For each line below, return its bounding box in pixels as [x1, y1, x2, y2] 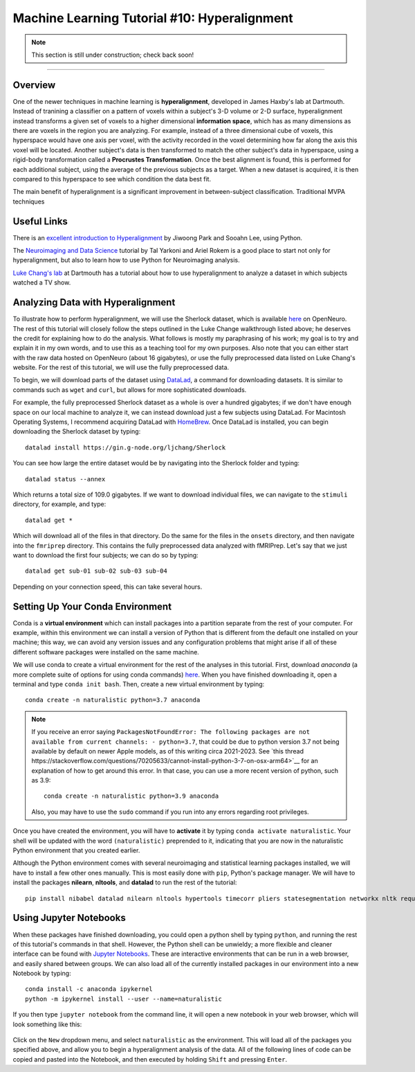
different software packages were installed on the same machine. [12, 647, 200, 656]
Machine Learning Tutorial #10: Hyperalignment [12, 10, 293, 26]
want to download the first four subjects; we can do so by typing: [12, 551, 199, 559]
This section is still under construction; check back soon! [31, 51, 194, 59]
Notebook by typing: [12, 970, 72, 978]
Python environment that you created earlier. [12, 846, 140, 855]
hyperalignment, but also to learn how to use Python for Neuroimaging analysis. [12, 256, 240, 265]
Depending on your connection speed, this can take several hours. [12, 582, 203, 591]
